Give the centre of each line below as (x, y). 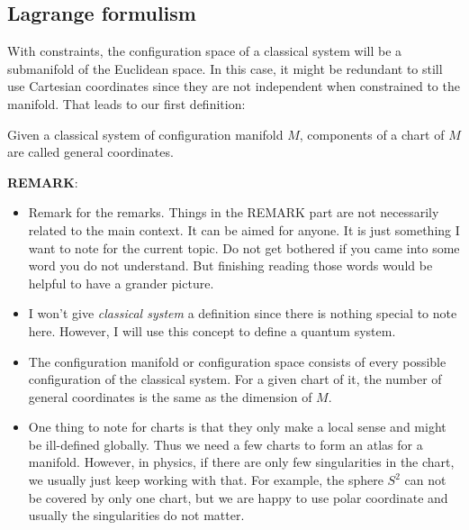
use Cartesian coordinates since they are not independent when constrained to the (234, 86)
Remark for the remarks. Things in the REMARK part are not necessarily (234, 212)
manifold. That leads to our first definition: (126, 103)
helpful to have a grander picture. (121, 283)
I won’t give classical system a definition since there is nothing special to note (243, 313)
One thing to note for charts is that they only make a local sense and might (237, 427)
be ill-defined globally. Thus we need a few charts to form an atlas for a (225, 444)
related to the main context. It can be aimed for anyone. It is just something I (244, 229)
